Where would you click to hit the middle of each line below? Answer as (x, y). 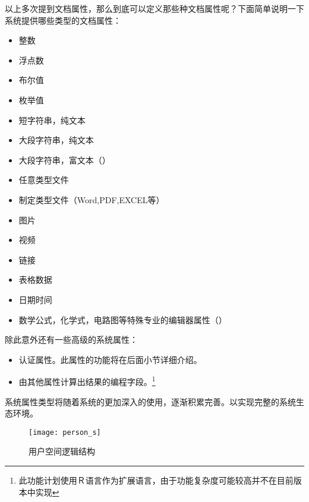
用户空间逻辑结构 (62, 451)
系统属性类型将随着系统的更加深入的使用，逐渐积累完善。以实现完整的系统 (150, 401)
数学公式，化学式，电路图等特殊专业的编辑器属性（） (123, 319)
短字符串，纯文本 (52, 120)
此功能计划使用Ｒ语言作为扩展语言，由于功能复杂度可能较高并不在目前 (156, 480)
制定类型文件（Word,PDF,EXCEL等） (92, 199)
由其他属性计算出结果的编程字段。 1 (87, 381)
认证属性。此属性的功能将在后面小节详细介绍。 (110, 359)
